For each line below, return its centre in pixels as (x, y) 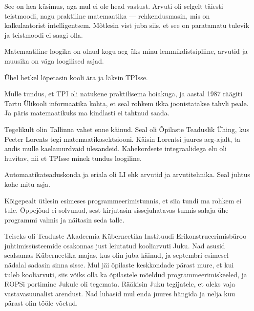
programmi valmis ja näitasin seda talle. (64, 219)
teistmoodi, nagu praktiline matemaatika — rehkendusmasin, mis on (107, 15)
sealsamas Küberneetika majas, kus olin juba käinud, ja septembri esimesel (116, 255)
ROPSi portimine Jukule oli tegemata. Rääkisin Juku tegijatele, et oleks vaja (120, 284)
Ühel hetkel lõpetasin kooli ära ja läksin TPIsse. (76, 77)
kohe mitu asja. (27, 184)
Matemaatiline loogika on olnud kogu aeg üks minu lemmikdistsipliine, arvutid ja (126, 51)
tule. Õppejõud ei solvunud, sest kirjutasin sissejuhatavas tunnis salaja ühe (116, 210)
